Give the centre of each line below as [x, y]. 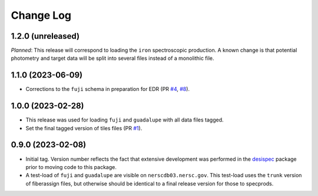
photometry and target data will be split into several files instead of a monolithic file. [112, 58]
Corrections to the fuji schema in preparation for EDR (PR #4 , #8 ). [108, 89]
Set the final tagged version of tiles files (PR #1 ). [84, 128]
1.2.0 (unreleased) [45, 36]
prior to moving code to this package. [71, 167]
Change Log [41, 15]
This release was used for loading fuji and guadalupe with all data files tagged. [125, 120]
